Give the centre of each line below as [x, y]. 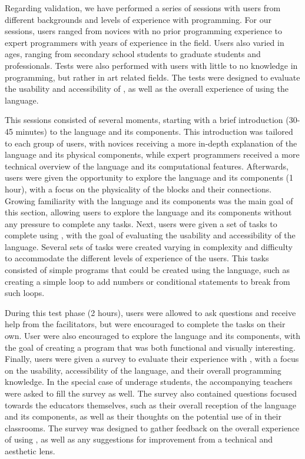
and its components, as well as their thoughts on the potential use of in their [143, 416]
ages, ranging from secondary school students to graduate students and [133, 54]
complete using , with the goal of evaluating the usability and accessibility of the [150, 235]
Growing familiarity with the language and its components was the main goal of [149, 200]
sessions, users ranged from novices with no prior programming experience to [144, 31]
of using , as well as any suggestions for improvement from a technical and [139, 439]
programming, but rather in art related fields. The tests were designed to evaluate [152, 77]
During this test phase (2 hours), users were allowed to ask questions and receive [150, 312]
